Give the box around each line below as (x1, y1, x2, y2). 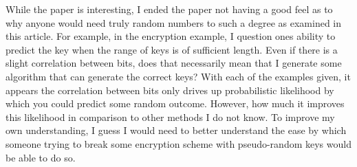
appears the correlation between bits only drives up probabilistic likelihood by (6, 82, 334, 97)
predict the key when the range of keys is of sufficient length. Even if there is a (6, 42, 338, 56)
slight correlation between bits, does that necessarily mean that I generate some (6, 56, 342, 70)
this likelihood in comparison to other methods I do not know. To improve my (6, 109, 335, 124)
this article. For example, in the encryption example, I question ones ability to (6, 29, 336, 43)
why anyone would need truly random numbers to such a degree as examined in (6, 15, 342, 30)
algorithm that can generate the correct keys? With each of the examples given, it (6, 69, 351, 83)
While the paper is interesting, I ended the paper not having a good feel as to (6, 2, 333, 16)
